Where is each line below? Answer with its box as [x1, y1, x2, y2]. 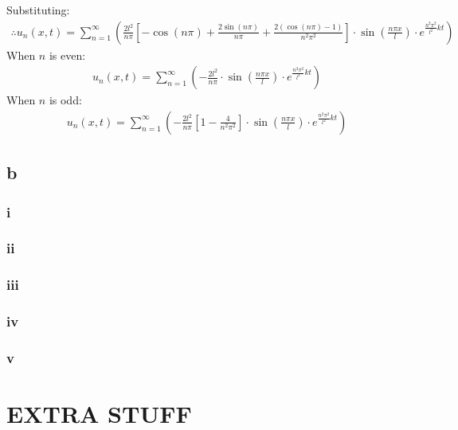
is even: [49, 46, 86, 63]
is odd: [49, 92, 82, 108]
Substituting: [6, 2, 70, 18]
